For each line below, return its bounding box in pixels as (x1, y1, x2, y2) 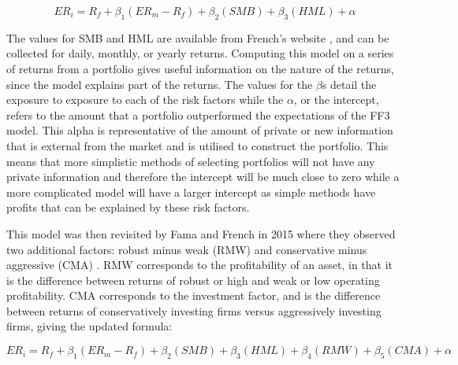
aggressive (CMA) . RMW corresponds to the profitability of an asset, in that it (6, 256, 393, 273)
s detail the (322, 76, 377, 92)
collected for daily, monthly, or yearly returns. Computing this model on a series (6, 45, 394, 61)
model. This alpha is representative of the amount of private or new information (6, 122, 393, 138)
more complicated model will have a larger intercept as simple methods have (6, 183, 376, 200)
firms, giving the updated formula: (6, 318, 173, 334)
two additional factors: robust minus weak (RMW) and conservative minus (6, 241, 367, 257)
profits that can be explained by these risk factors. (6, 199, 250, 216)
